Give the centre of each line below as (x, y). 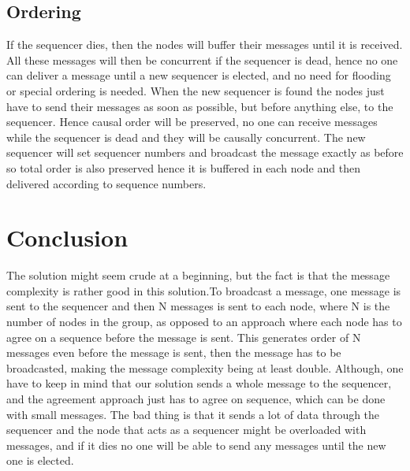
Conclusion (67, 237)
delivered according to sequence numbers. (106, 183)
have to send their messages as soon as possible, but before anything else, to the (200, 106)
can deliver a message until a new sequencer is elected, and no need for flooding (199, 75)
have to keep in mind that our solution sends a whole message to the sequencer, (199, 383)
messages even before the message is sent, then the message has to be (174, 352)
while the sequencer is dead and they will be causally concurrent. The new (186, 137)
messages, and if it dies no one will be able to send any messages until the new (196, 445)
